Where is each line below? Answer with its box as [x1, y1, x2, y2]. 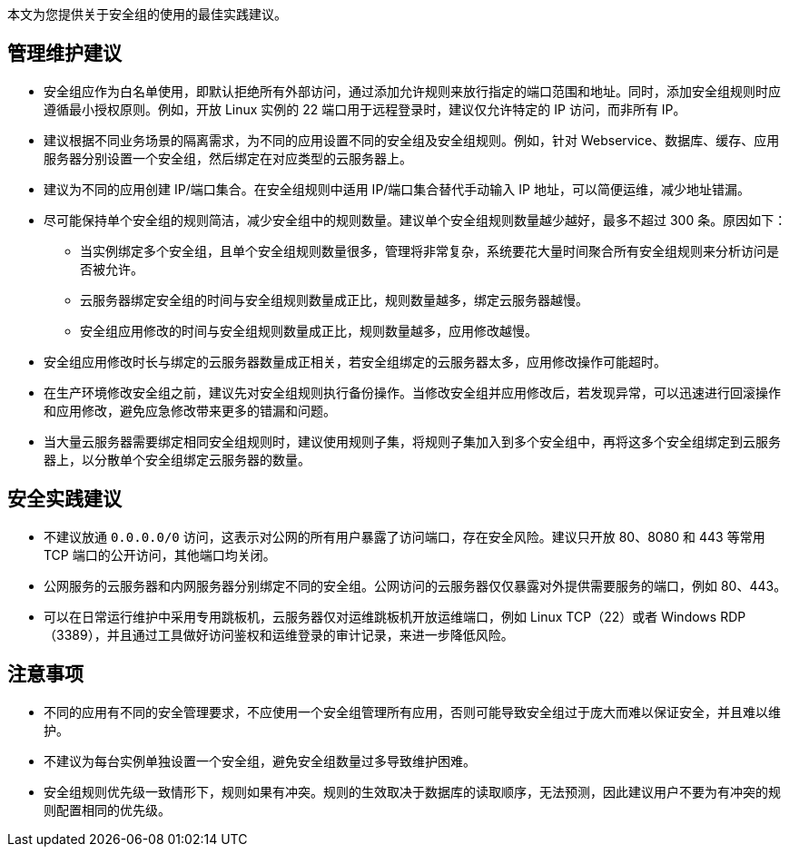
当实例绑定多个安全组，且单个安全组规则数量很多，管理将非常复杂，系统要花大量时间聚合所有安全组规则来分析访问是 [80, 242, 779, 259]
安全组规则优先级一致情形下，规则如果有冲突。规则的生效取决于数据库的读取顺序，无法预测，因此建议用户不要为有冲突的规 [44, 783, 781, 800]
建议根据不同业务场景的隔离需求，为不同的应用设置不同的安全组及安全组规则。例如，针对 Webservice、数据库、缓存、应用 [44, 132, 780, 148]
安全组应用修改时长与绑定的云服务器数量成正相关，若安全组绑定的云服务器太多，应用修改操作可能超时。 [44, 353, 666, 369]
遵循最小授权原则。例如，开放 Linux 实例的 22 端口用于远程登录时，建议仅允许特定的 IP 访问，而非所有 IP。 [44, 101, 686, 117]
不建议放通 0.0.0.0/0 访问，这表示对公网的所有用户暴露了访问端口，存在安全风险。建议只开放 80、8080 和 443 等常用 [44, 528, 765, 545]
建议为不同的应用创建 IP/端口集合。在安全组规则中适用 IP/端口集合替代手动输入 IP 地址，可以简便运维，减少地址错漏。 [44, 181, 750, 197]
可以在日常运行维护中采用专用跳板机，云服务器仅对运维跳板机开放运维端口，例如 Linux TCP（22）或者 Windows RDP [44, 608, 746, 624]
